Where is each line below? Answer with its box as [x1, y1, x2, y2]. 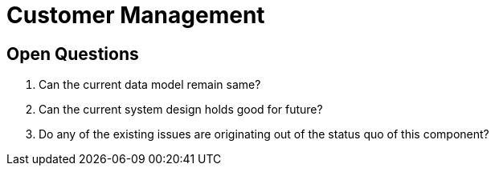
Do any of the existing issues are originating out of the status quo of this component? [39, 127, 489, 142]
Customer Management [6, 2, 265, 29]
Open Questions [6, 43, 139, 64]
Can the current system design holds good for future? [39, 102, 323, 117]
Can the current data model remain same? [39, 78, 261, 92]
